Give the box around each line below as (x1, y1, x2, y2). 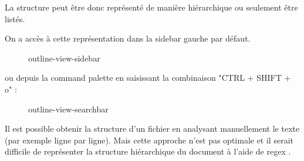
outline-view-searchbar (28, 102, 109, 115)
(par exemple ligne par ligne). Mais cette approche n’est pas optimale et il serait (5, 133, 293, 146)
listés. (5, 12, 25, 25)
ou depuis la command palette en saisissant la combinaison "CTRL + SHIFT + (5, 71, 291, 84)
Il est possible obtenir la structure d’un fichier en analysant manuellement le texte (5, 122, 300, 135)
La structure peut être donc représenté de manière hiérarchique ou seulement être (5, 1, 298, 13)
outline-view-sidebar (28, 52, 100, 64)
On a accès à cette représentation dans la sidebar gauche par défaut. (5, 32, 251, 44)
